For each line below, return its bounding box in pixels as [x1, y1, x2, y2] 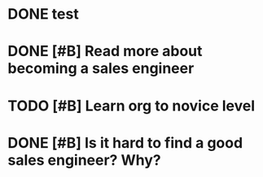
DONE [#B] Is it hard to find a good [7, 133, 243, 152]
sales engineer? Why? [7, 151, 161, 169]
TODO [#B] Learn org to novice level [7, 97, 256, 114]
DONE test [7, 5, 79, 24]
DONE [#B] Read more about [7, 42, 203, 61]
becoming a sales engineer [7, 59, 195, 78]
